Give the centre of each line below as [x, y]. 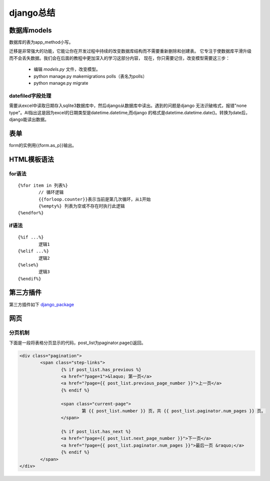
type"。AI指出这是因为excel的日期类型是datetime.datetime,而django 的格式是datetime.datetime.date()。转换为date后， [130, 112]
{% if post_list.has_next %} [96, 432]
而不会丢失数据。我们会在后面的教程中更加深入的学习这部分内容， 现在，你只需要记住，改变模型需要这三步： [120, 58]
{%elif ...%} [33, 251]
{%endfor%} [31, 213]
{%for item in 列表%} [43, 185]
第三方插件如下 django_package [42, 304]
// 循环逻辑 [51, 192]
